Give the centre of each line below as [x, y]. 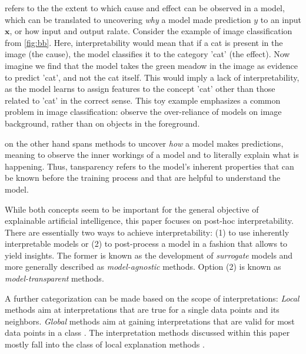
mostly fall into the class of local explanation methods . [105, 344]
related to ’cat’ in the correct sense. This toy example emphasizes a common [143, 100]
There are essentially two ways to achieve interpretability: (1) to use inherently [147, 232]
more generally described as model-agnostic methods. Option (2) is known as [143, 267]
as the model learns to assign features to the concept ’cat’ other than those [140, 89]
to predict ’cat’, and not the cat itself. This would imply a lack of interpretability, [152, 77]
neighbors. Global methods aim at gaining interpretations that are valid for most [150, 321]
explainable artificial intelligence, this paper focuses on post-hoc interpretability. [149, 221]
